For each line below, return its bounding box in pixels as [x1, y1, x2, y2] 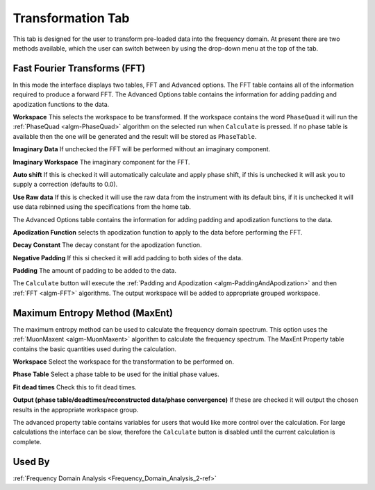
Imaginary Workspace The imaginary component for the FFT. [12, 158, 190, 166]
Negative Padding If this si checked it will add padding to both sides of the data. [12, 253, 243, 262]
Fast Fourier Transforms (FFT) [12, 62, 146, 74]
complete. [12, 437, 42, 446]
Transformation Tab [12, 10, 130, 26]
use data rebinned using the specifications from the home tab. [12, 203, 191, 211]
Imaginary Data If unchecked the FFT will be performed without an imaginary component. [12, 145, 271, 153]
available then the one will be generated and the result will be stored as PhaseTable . [12, 132, 257, 140]
